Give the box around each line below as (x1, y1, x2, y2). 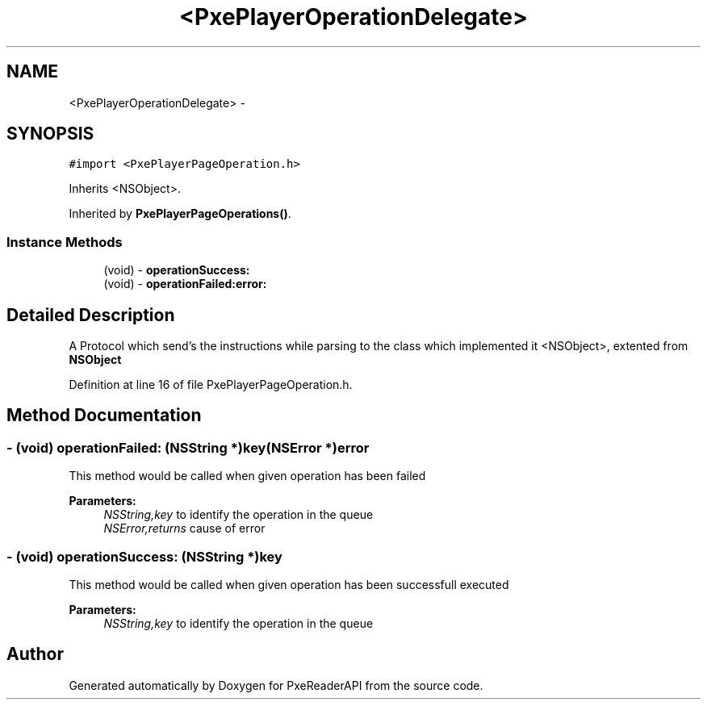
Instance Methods (6, 233, 123, 250)
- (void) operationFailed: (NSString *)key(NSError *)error (6, 439, 370, 456)
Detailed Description (6, 304, 175, 325)
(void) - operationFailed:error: (103, 277, 267, 291)
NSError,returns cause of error (103, 521, 266, 536)
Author (6, 644, 64, 665)
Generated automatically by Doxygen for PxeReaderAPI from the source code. (69, 678, 483, 692)
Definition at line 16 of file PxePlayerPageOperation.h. (69, 378, 353, 392)
